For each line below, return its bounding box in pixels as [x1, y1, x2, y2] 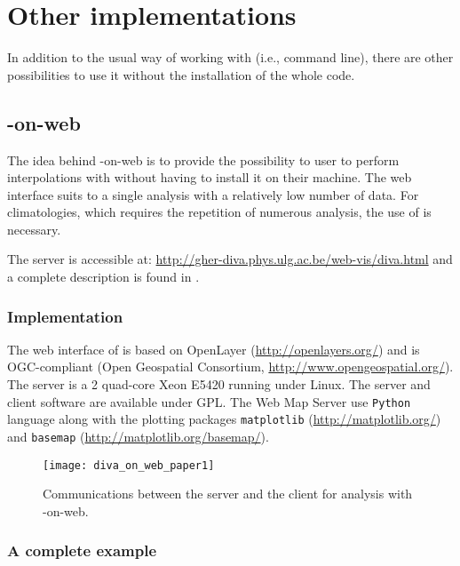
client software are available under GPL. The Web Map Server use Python [7, 392, 411, 411]
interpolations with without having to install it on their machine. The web [7, 168, 412, 187]
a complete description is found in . [7, 267, 200, 286]
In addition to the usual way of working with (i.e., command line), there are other [7, 48, 454, 67]
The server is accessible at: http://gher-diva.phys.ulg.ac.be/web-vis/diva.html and [7, 250, 453, 268]
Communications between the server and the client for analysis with [43, 484, 413, 503]
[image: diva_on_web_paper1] [43, 458, 215, 472]
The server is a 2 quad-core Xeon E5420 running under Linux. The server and [7, 375, 431, 394]
